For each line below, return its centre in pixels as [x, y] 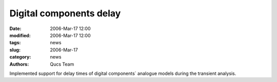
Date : [15, 29]
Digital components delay [65, 13]
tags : [15, 43]
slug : [15, 50]
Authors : [19, 64]
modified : [20, 35]
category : [20, 57]
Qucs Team [62, 64]
